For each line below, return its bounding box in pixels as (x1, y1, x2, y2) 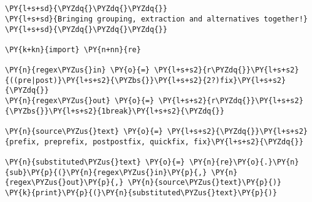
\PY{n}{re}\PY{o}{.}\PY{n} (189, 158, 299, 167)
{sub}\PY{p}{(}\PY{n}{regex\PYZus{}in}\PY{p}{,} (5, 168, 207, 177)
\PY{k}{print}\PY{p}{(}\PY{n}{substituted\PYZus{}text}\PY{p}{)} (5, 188, 277, 197)
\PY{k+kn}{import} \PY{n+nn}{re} (5, 45, 141, 54)
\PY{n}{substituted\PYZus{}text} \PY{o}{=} (5, 158, 185, 167)
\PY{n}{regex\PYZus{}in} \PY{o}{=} (5, 66, 150, 75)
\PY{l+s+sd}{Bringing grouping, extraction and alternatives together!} (5, 14, 308, 23)
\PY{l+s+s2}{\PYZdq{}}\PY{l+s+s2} (167, 127, 308, 136)
